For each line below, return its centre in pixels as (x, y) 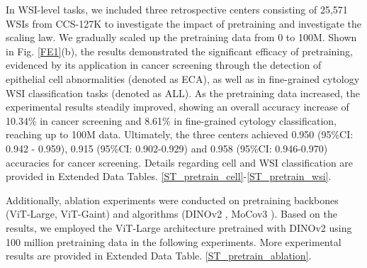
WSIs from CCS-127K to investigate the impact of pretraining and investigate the (184, 23)
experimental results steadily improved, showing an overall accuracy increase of (177, 107)
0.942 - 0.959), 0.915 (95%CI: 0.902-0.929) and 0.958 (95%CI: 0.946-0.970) (167, 148)
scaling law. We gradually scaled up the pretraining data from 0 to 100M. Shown (181, 37)
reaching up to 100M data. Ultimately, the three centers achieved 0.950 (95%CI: (180, 134)
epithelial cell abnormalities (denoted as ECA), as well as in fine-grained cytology (183, 78)
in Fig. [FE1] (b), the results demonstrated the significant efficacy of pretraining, (179, 51)
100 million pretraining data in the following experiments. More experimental (174, 241)
